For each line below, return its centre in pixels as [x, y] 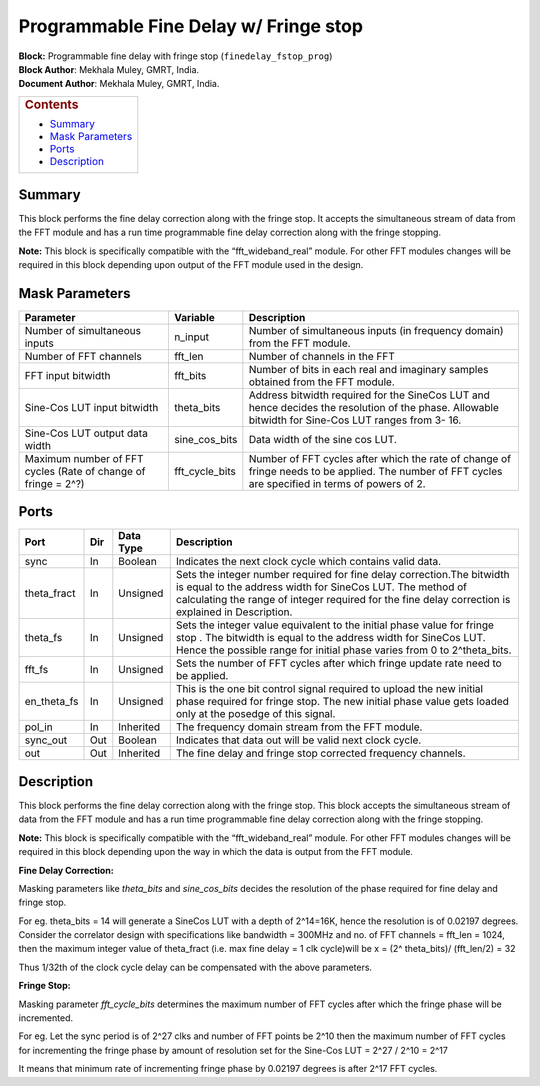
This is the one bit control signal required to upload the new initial [329, 689]
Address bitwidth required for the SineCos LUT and [369, 395]
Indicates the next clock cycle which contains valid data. [308, 562]
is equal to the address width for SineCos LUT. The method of [321, 587]
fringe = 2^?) [54, 483]
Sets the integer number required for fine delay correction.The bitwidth [342, 575]
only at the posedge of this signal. [255, 714]
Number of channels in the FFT [321, 356]
